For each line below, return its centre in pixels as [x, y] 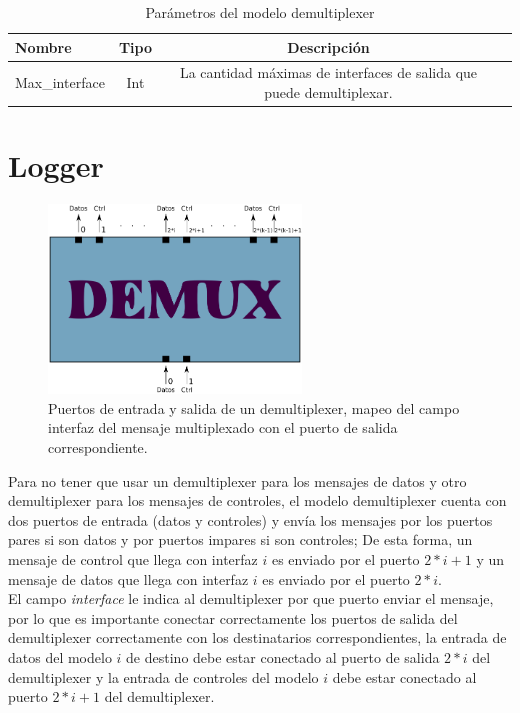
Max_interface [60, 82]
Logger [56, 165]
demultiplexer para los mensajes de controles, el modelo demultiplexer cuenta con [257, 500]
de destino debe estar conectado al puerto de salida [283, 656]
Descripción [328, 46]
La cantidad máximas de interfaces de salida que [328, 72]
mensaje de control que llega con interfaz [133, 558]
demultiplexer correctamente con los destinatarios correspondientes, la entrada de [257, 637]
